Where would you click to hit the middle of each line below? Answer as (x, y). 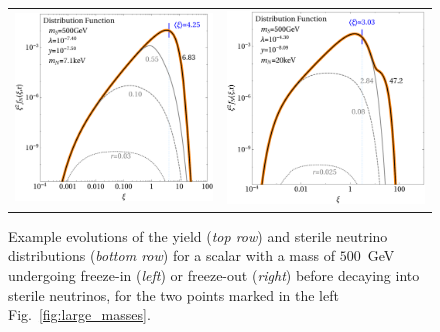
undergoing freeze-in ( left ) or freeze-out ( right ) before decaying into (214, 275)
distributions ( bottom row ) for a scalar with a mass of (171, 255)
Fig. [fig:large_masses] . (79, 314)
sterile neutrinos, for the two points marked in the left (173, 294)
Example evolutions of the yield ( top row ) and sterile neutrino (198, 235)
